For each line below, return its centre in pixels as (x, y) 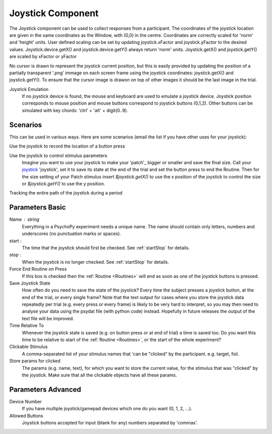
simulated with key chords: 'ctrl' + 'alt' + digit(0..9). (75, 110)
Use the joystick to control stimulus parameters (58, 155)
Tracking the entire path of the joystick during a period (66, 193)
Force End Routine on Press (38, 269)
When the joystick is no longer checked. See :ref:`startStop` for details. (95, 262)
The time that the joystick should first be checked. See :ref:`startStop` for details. (106, 248)
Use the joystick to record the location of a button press (67, 146)
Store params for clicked (35, 361)
